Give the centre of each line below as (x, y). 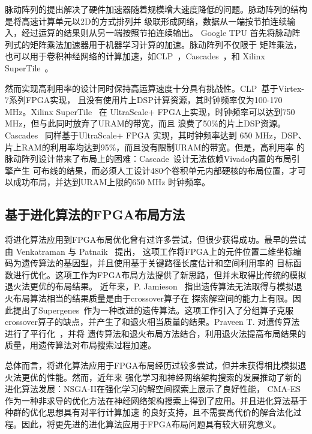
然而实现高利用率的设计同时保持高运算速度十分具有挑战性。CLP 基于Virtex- (154, 88)
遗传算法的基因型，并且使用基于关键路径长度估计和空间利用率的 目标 (157, 263)
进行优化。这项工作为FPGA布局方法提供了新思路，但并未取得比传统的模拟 (160, 274)
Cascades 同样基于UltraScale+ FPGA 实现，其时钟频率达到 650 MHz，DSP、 (156, 135)
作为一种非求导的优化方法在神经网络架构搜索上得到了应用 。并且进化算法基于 (156, 400)
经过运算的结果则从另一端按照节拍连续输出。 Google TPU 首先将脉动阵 (161, 33)
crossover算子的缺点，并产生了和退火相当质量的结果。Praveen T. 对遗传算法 (152, 322)
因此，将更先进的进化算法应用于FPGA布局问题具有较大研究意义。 (151, 424)
